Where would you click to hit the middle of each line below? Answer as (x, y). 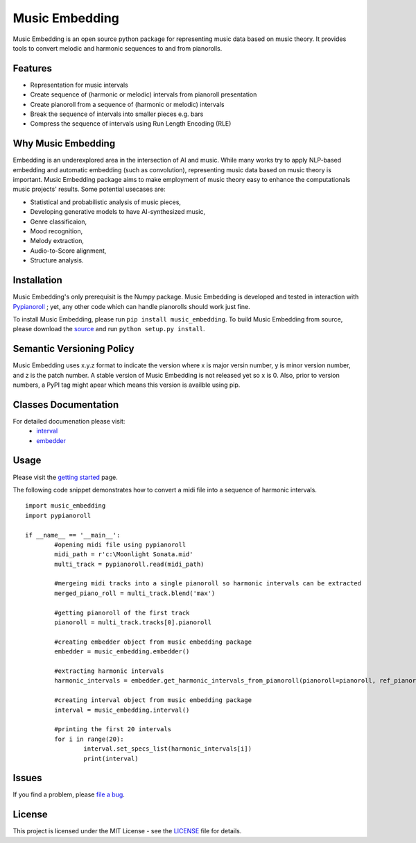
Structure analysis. (57, 260)
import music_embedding (66, 506)
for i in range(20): (89, 739)
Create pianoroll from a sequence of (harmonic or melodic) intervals (127, 104)
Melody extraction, (57, 241)
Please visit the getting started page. (65, 477)
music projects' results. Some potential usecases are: (89, 189)
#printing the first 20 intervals (113, 729)
